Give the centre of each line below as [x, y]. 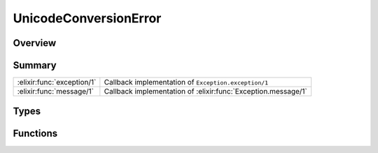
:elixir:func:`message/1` [56, 92]
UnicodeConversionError [87, 18]
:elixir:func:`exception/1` [57, 82]
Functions [35, 133]
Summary [35, 65]
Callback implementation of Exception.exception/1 [186, 82]
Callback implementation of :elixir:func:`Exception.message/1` [206, 92]
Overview [35, 43]
